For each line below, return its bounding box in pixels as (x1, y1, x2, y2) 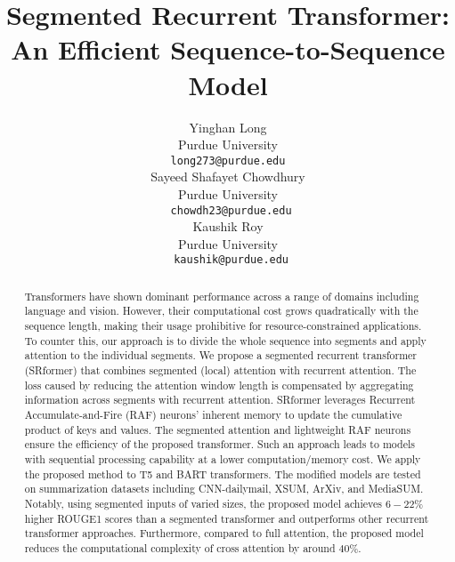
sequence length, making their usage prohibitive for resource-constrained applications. (24, 318, 422, 333)
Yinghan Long (189, 117, 267, 136)
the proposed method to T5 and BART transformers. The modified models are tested (24, 466, 421, 481)
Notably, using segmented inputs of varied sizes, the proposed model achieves (24, 496, 382, 511)
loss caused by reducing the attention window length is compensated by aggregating (24, 377, 414, 392)
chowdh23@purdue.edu (170, 204, 292, 217)
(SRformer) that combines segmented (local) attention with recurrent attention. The (24, 363, 417, 378)
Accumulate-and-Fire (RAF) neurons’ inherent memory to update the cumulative (24, 407, 402, 422)
